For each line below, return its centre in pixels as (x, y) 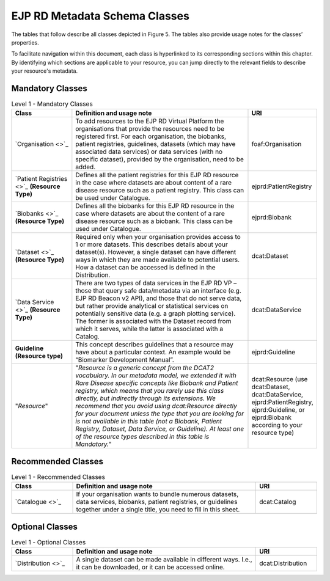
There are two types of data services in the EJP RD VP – (156, 283)
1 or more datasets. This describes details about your (152, 244)
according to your (277, 425)
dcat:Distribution (283, 563)
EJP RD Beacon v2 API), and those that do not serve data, (159, 298)
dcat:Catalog (277, 502)
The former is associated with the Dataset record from (153, 321)
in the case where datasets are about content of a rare (154, 183)
